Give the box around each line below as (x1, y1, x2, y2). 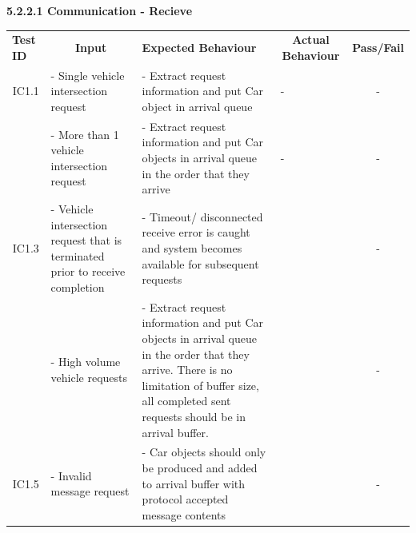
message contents (142, 506, 226, 523)
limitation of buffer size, (142, 376, 259, 393)
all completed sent (142, 392, 231, 409)
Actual (292, 31, 330, 48)
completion (50, 279, 105, 295)
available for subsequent (142, 255, 259, 272)
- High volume (50, 353, 121, 370)
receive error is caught (142, 224, 250, 241)
